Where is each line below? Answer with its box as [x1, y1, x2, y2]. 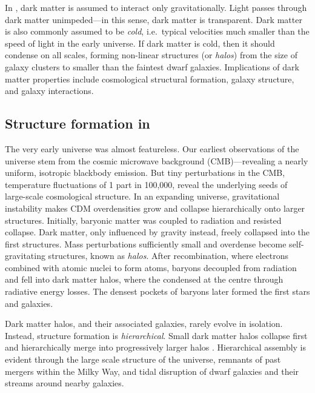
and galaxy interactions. [5, 84, 94, 97]
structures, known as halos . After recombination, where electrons [48, 249, 289, 262]
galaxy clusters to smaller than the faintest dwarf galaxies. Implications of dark [5, 60, 299, 73]
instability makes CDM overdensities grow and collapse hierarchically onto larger [5, 201, 305, 214]
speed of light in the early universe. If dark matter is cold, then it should [5, 36, 275, 49]
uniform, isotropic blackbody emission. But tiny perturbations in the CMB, [5, 166, 285, 179]
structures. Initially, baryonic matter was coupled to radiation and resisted [5, 213, 282, 226]
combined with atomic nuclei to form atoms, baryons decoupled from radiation [5, 261, 297, 274]
